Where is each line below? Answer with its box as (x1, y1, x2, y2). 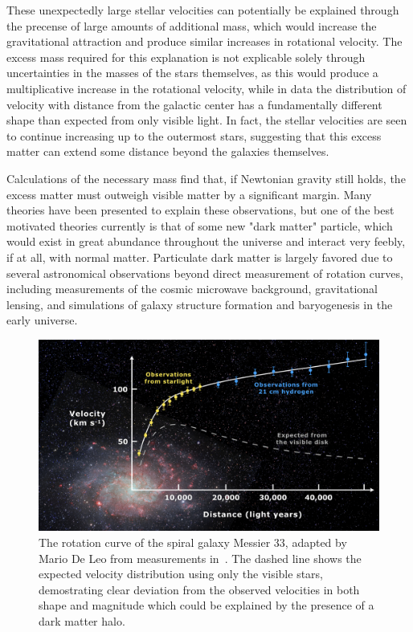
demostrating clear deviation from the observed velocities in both (39, 581, 360, 597)
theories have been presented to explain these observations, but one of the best (6, 202, 395, 218)
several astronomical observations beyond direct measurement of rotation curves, (6, 264, 403, 281)
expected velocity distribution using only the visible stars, (39, 565, 323, 582)
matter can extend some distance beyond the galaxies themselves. (6, 143, 329, 160)
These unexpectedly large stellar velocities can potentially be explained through (6, 2, 399, 18)
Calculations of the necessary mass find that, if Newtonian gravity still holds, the (6, 169, 406, 186)
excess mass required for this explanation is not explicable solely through (6, 48, 366, 65)
